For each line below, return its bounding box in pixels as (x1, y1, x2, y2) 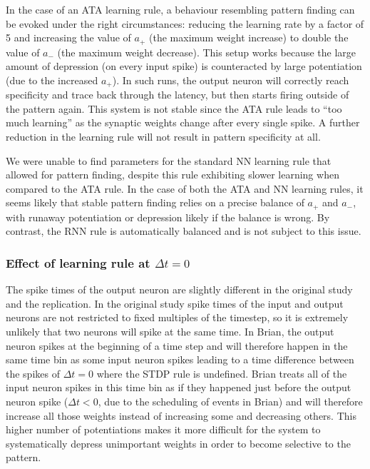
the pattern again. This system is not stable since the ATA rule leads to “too (6, 101, 342, 116)
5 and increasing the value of (6, 30, 131, 45)
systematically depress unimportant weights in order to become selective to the (6, 435, 351, 450)
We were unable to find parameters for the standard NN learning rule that (6, 153, 332, 168)
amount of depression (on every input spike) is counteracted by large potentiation (6, 59, 362, 74)
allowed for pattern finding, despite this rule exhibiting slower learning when (6, 167, 339, 182)
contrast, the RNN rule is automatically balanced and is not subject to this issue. (6, 223, 361, 238)
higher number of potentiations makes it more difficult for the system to (6, 422, 321, 437)
